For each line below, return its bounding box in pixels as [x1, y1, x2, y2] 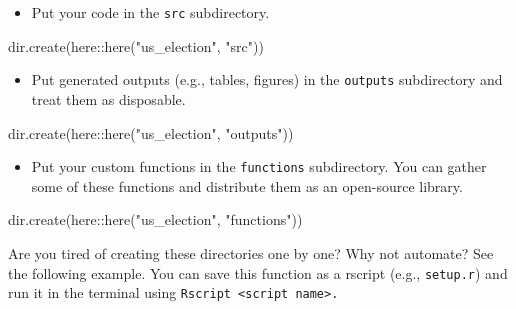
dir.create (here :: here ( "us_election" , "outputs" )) [8, 122, 294, 143]
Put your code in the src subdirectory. [31, 2, 270, 22]
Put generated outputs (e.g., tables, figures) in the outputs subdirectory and [31, 69, 503, 90]
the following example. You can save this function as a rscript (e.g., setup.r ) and [8, 262, 508, 283]
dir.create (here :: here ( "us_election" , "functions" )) [8, 209, 303, 230]
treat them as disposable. [31, 88, 186, 109]
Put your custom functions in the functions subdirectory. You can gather [31, 156, 487, 177]
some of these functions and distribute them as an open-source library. [31, 175, 463, 196]
